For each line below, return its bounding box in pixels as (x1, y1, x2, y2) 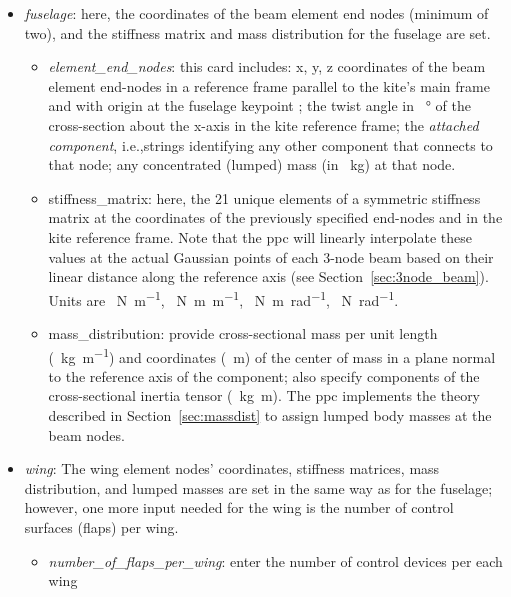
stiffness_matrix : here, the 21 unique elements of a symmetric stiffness (48, 187, 481, 208)
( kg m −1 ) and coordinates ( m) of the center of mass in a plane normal (48, 343, 496, 367)
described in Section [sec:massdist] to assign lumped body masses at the (48, 405, 492, 425)
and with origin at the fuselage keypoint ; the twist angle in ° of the (48, 95, 471, 116)
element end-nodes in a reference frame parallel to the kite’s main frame (48, 75, 490, 96)
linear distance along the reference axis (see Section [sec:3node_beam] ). (48, 266, 489, 287)
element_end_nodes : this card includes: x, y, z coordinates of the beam (48, 56, 486, 77)
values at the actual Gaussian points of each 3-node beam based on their (48, 246, 494, 267)
